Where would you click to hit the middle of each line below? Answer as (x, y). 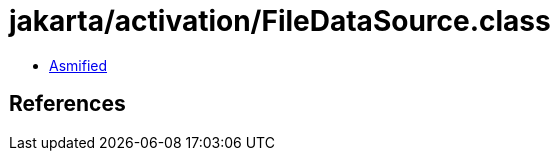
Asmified (78, 65)
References (67, 104)
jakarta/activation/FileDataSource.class (280, 21)
